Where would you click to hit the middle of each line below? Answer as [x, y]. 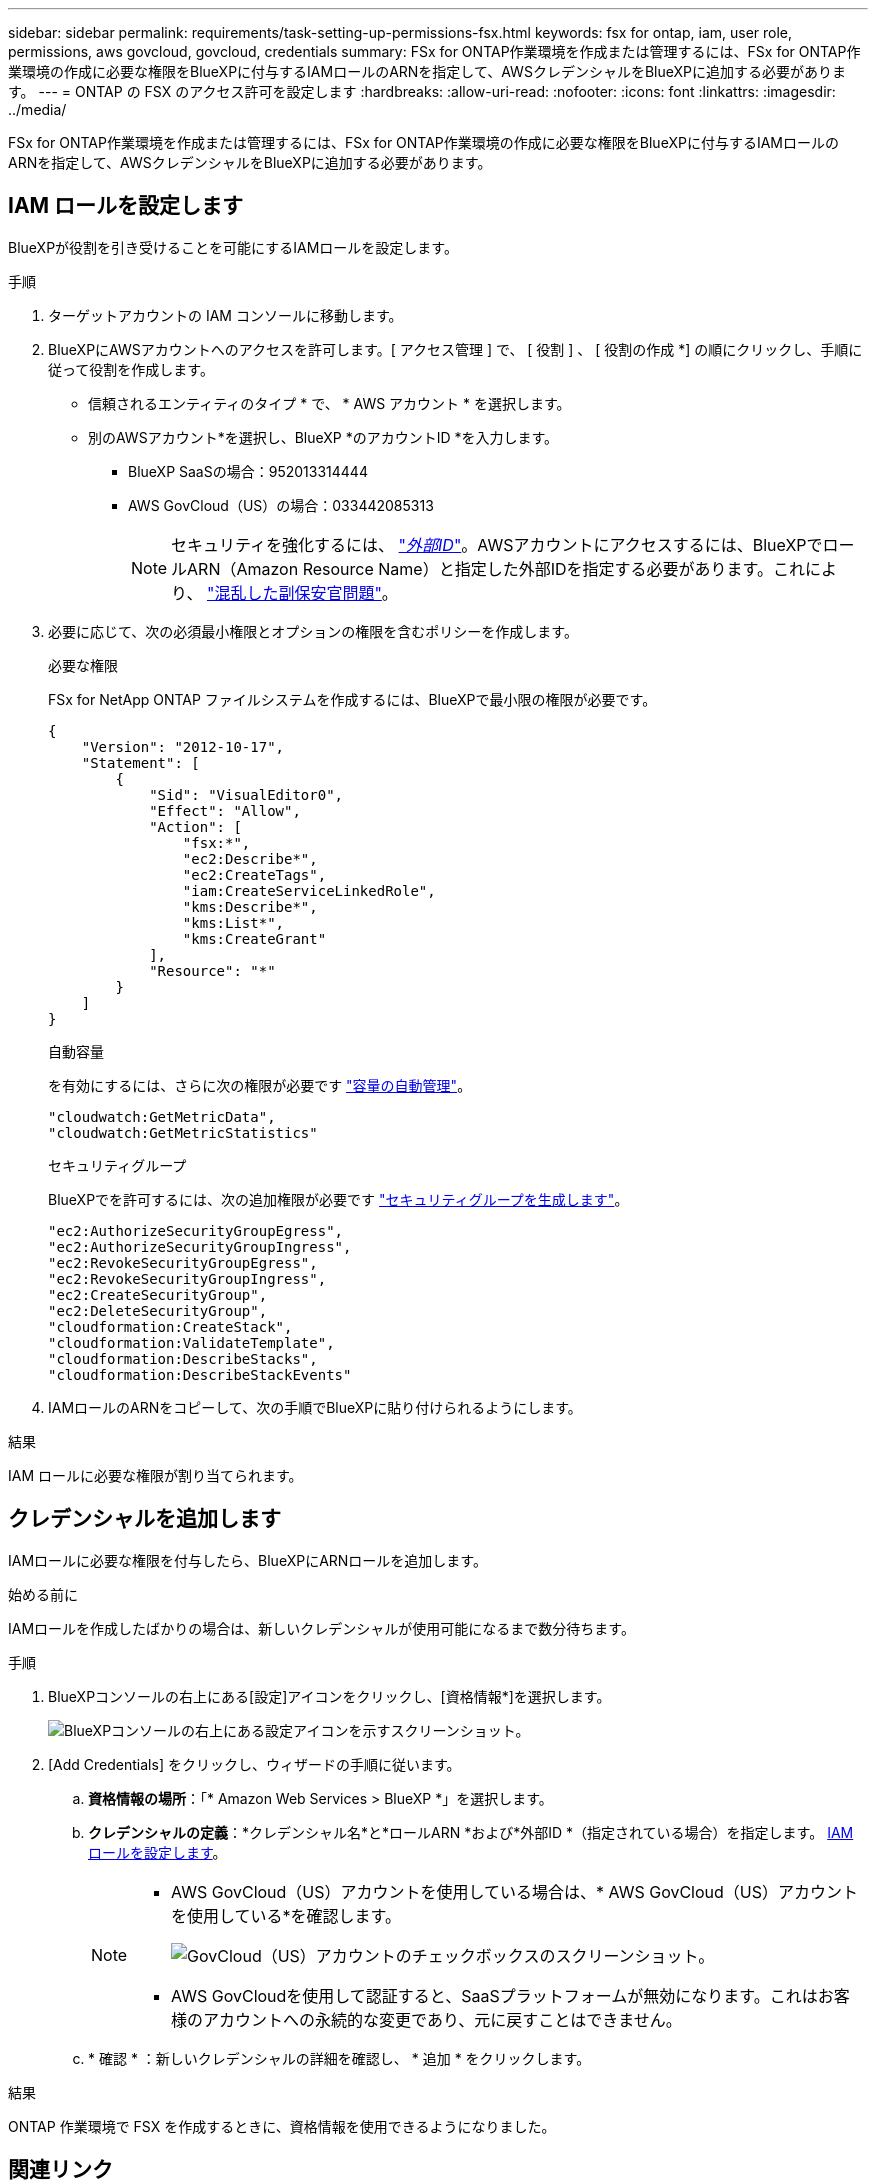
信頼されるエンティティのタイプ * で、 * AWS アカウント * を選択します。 [329, 403]
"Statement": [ [140, 762]
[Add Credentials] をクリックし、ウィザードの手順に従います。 [254, 1764]
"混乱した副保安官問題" [294, 592]
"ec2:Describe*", [250, 858]
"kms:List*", [233, 922]
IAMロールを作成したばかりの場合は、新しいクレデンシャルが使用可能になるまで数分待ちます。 [321, 1628]
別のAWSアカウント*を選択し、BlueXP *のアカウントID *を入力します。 [323, 437]
